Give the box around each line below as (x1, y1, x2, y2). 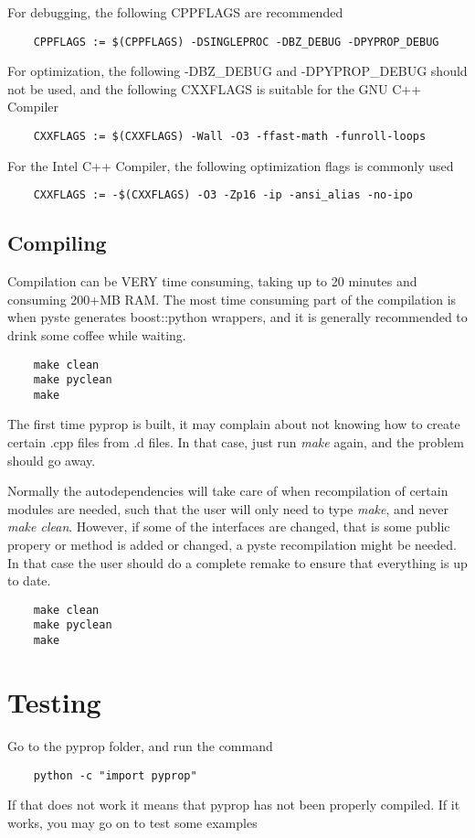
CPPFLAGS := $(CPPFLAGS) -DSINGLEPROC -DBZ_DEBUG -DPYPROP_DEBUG (33, 35, 439, 48)
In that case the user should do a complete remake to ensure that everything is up (7, 553, 468, 572)
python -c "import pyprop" (33, 768, 197, 782)
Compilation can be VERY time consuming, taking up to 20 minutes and (7, 272, 417, 291)
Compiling (7, 229, 107, 257)
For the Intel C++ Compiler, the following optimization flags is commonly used (7, 156, 454, 175)
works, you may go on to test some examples (7, 812, 258, 832)
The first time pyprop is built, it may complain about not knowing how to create (7, 414, 460, 434)
